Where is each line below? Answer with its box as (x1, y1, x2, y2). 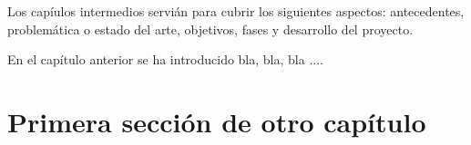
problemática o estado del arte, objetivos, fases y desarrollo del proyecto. (7, 19, 414, 38)
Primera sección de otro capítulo (7, 102, 426, 140)
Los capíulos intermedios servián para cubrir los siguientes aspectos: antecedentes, (7, 2, 465, 20)
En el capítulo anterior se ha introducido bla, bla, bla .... (7, 50, 323, 69)
